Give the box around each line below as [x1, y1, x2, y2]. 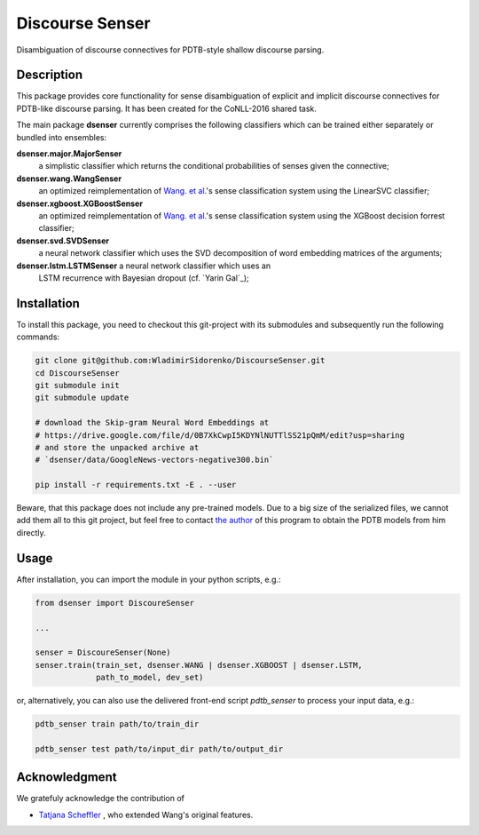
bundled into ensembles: [16, 131, 106, 142]
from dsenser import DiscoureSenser [35, 598, 195, 608]
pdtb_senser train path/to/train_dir [35, 720, 200, 729]
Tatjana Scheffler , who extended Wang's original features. [38, 809, 254, 820]
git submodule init [35, 380, 120, 390]
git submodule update [35, 393, 130, 403]
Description [16, 68, 83, 83]
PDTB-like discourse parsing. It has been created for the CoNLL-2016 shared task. [16, 103, 317, 114]
